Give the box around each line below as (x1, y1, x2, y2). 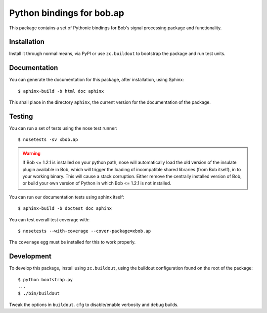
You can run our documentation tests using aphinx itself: (9, 194, 125, 200)
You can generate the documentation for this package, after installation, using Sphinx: (9, 77, 184, 83)
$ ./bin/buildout (18, 291, 60, 296)
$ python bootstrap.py (18, 277, 73, 282)
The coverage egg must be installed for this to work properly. (9, 239, 136, 245)
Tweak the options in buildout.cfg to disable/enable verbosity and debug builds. (9, 302, 179, 308)
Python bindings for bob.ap (9, 7, 125, 18)
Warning (22, 150, 41, 156)
